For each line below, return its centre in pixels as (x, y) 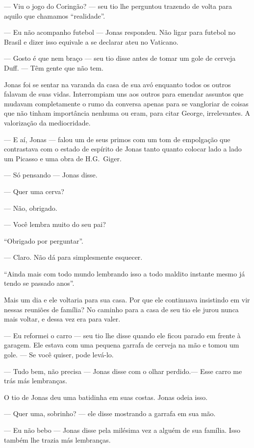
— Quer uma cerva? (34, 191)
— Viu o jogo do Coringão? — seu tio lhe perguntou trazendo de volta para (118, 6)
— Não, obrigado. (31, 208)
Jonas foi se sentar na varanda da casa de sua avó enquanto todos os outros (117, 84)
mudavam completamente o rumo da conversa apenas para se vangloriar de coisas (126, 103)
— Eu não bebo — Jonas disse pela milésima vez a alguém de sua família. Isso (122, 430)
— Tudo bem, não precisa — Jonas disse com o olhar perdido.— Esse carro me (123, 371)
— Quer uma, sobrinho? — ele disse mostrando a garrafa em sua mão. (110, 413)
